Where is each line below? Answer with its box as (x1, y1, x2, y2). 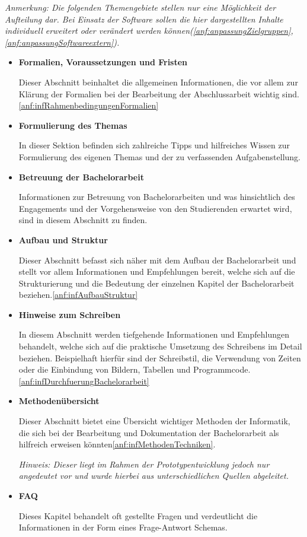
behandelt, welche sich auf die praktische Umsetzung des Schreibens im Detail (18, 340, 302, 352)
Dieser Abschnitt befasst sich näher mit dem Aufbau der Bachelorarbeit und (18, 253, 296, 266)
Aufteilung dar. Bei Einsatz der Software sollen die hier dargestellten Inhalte (5, 12, 283, 25)
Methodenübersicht (18, 395, 100, 407)
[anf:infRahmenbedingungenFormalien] (18, 99, 159, 112)
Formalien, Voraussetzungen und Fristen (18, 56, 188, 68)
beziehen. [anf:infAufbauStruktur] (18, 288, 138, 301)
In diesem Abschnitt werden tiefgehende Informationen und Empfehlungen (18, 328, 290, 341)
